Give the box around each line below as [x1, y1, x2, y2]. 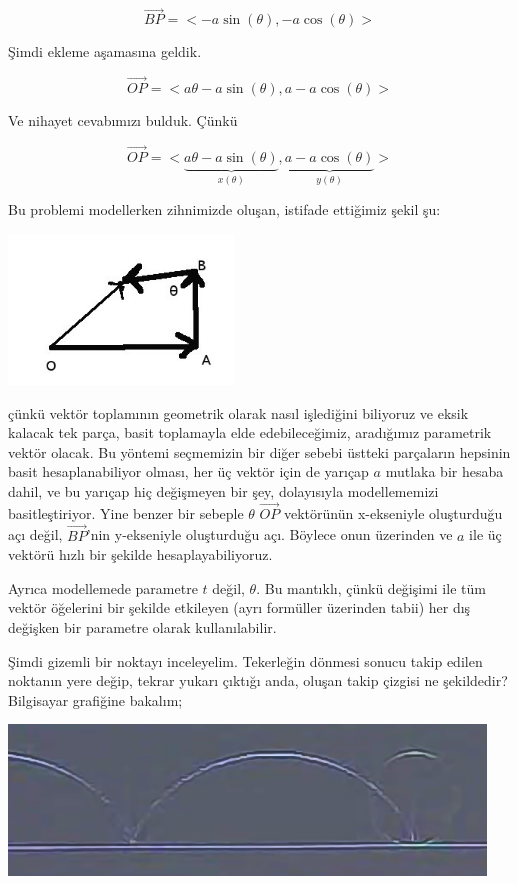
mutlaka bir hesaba [385, 461, 504, 482]
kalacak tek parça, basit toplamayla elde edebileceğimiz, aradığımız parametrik [8, 422, 492, 443]
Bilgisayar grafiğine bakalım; [8, 689, 183, 710]
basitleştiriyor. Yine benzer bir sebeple [8, 502, 244, 523]
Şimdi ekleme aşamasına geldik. [8, 41, 202, 62]
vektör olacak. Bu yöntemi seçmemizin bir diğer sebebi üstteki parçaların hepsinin [8, 441, 511, 462]
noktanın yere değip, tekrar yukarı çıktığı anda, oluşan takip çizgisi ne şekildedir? [8, 670, 508, 691]
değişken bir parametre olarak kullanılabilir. [8, 617, 277, 638]
